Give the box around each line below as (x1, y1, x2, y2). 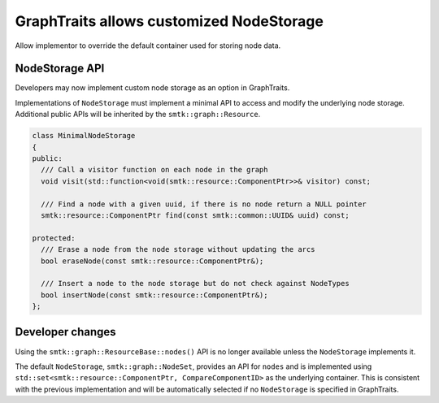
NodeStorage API (15, 62, 105, 76)
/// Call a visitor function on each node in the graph (41, 165, 268, 175)
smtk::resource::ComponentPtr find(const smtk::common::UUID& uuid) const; (41, 210, 350, 219)
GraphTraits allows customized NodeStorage (15, 12, 324, 30)
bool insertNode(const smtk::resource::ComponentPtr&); (41, 290, 268, 300)
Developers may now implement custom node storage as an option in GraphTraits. (15, 83, 290, 93)
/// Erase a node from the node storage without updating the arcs (41, 245, 315, 254)
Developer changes (15, 325, 117, 339)
